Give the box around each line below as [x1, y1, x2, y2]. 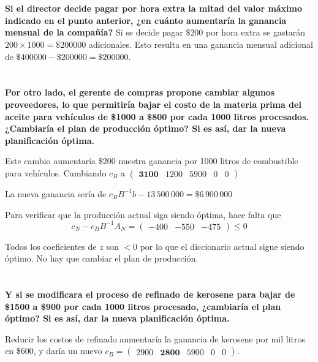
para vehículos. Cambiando [5, 166, 107, 179]
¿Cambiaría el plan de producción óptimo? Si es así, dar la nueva [5, 122, 286, 135]
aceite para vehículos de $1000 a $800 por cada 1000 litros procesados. [5, 110, 309, 123]
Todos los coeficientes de [5, 239, 97, 252]
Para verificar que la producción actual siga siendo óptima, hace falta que [5, 208, 281, 221]
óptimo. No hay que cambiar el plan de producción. [5, 252, 199, 265]
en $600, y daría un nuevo [5, 344, 102, 357]
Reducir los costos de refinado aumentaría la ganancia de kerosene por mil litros [5, 332, 306, 345]
